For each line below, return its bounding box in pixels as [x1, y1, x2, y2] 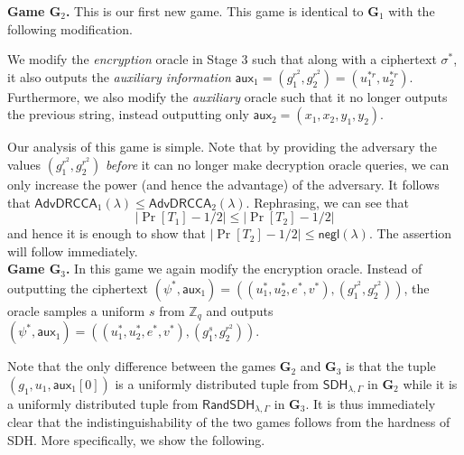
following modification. [7, 19, 133, 38]
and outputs [206, 301, 274, 320]
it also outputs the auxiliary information [7, 67, 231, 86]
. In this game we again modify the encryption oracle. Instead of [65, 259, 422, 278]
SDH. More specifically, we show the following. [7, 431, 265, 450]
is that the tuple [346, 357, 436, 376]
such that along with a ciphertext [252, 50, 437, 69]
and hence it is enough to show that [7, 224, 206, 243]
